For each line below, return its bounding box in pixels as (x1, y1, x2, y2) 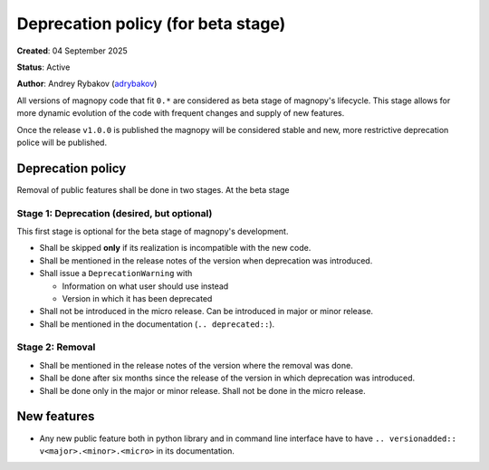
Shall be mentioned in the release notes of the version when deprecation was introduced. (39, 254, 373, 266)
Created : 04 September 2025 (16, 45, 129, 56)
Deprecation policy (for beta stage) (16, 14, 286, 34)
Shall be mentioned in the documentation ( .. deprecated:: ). (39, 318, 275, 330)
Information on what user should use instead (62, 281, 229, 292)
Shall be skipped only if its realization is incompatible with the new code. (39, 243, 312, 254)
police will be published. (16, 137, 108, 148)
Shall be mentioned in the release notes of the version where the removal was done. (39, 360, 353, 370)
